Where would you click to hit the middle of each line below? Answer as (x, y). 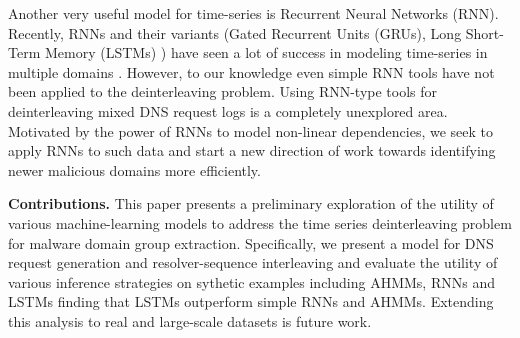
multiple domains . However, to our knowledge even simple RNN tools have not (251, 71)
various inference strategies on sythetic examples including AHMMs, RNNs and (251, 281)
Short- (484, 32)
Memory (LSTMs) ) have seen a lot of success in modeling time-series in (266, 52)
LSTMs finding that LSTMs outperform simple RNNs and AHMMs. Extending (251, 301)
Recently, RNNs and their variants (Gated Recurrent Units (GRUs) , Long (235, 32)
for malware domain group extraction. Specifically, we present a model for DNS (251, 242)
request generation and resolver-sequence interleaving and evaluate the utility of (253, 262)
